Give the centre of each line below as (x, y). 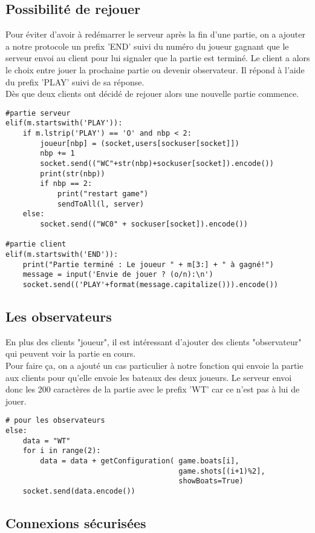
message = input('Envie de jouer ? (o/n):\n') (118, 275)
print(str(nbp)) (73, 174)
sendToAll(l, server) (101, 204)
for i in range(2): (62, 451)
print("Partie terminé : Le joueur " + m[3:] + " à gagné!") (148, 264)
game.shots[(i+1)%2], (222, 471)
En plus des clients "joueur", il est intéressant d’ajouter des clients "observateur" (154, 341)
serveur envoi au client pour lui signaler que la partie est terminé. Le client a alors (158, 58)
